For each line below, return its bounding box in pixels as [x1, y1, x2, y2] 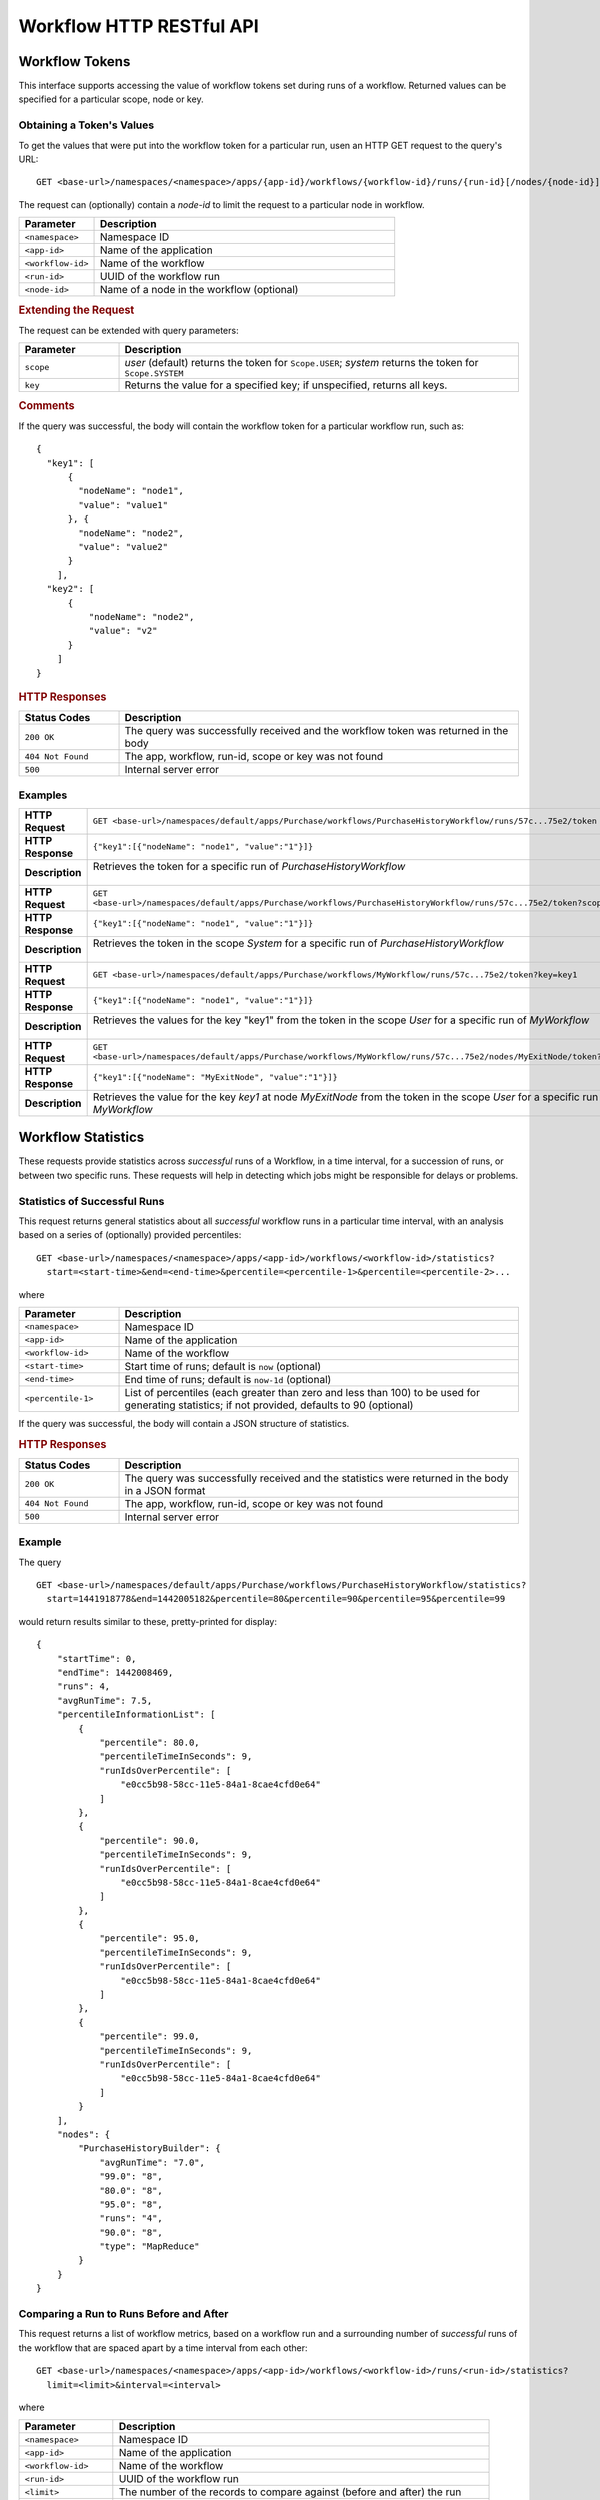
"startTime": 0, [56, 1653, 137, 1664]
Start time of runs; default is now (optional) [124, 1359, 322, 1373]
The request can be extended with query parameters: [18, 324, 239, 336]
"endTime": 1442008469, [56, 1667, 174, 1679]
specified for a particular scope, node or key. [18, 93, 204, 105]
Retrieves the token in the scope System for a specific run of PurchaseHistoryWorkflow [92, 936, 504, 950]
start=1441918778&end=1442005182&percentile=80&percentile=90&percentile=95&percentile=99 [46, 1593, 506, 1605]
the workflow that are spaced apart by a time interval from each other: [18, 2341, 309, 2354]
